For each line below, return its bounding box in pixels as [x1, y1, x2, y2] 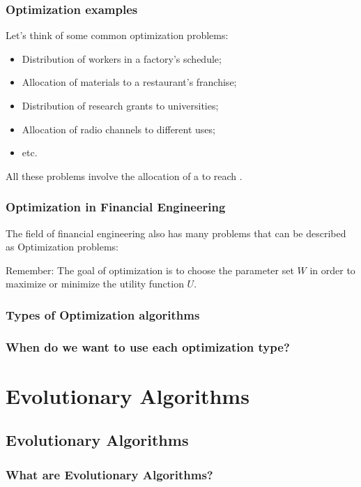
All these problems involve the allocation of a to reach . [6, 168, 243, 183]
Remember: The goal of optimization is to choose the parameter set [6, 262, 294, 277]
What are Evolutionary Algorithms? [6, 465, 213, 483]
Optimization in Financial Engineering [6, 198, 226, 216]
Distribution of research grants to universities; [22, 98, 219, 112]
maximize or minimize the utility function [6, 276, 184, 291]
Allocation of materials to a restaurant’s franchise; [22, 75, 237, 89]
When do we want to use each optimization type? [6, 338, 290, 355]
